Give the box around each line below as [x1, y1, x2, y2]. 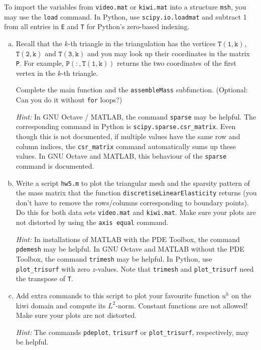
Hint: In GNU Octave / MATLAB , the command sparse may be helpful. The [16, 111, 256, 122]
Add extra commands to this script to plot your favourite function [16, 290, 220, 300]
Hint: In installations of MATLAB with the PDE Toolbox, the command [16, 234, 240, 244]
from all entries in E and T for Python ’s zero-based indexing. [4, 21, 190, 32]
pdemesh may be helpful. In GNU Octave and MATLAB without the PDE [16, 244, 244, 254]
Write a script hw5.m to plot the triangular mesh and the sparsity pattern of [16, 177, 250, 188]
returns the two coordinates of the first [117, 58, 236, 68]
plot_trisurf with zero [16, 263, 90, 274]
